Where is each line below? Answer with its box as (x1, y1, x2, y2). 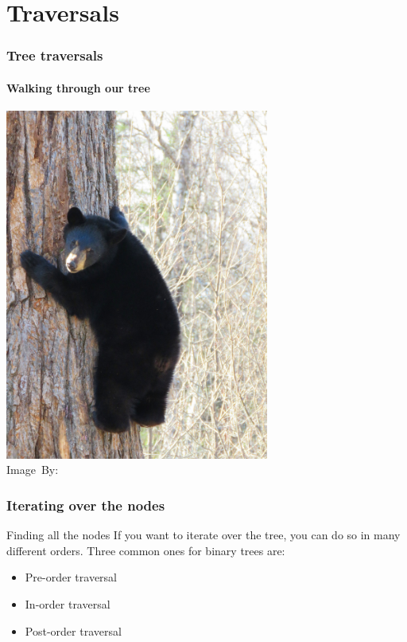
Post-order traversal (25, 622, 122, 639)
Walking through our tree (6, 79, 150, 96)
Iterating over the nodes (6, 495, 165, 515)
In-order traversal (25, 595, 110, 612)
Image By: (6, 461, 59, 478)
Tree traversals (6, 45, 103, 65)
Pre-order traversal (25, 569, 117, 585)
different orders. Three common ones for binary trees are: (6, 542, 285, 558)
